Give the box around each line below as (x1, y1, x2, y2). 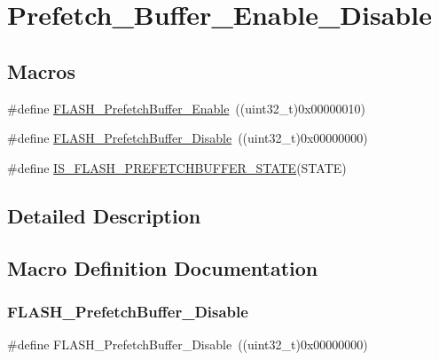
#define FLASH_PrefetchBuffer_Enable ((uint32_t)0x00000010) (7, 98, 365, 117)
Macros (7, 57, 75, 84)
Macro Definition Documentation (7, 254, 318, 281)
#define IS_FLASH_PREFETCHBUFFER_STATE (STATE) (7, 158, 347, 176)
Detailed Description (7, 201, 201, 229)
